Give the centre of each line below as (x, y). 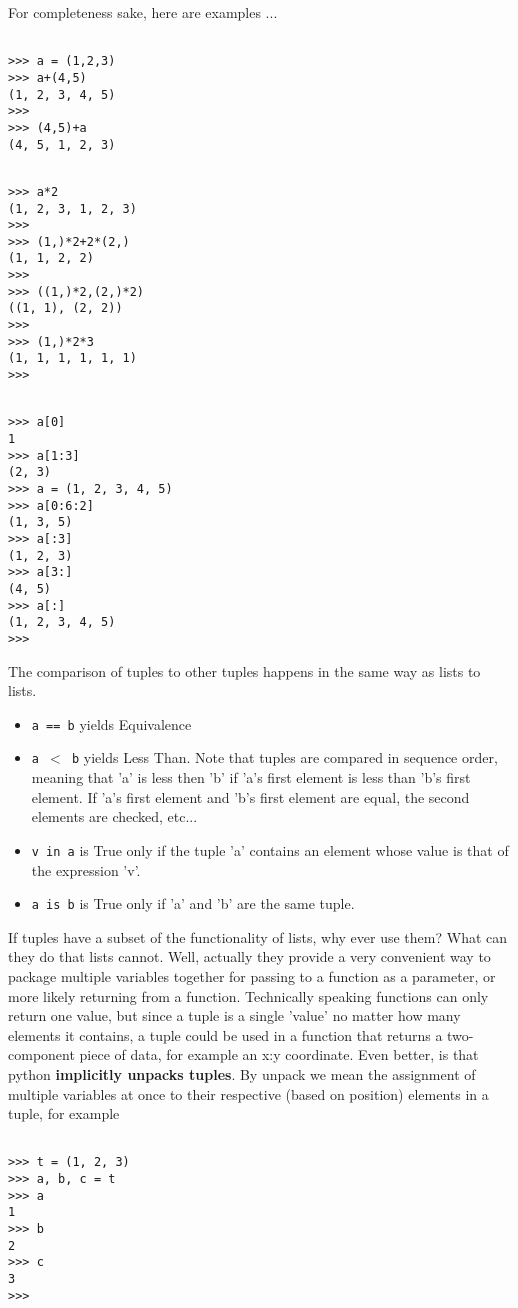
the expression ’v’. (86, 869)
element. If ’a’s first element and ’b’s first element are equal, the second (250, 796)
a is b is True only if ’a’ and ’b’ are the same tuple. (193, 903)
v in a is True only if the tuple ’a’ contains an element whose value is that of (270, 849)
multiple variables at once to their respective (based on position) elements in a (248, 1093)
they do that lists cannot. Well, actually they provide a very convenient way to (249, 956)
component (41, 1054)
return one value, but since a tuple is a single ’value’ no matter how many (234, 1015)
